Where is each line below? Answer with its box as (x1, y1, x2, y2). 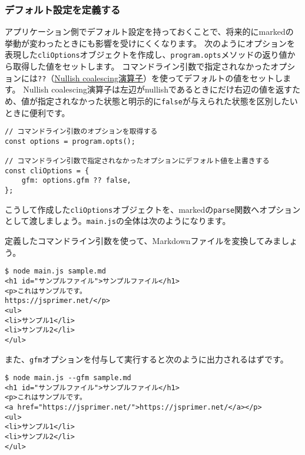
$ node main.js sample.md (5, 267, 106, 276)
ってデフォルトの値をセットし (167, 71, 283, 84)
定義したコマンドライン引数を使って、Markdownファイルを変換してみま (5, 235, 281, 247)
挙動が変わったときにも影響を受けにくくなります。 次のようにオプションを (5, 37, 295, 49)
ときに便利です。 (5, 106, 70, 118)
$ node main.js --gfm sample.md (5, 374, 131, 383)
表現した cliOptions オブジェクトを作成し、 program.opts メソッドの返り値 (5, 48, 287, 61)
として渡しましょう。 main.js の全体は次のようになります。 (5, 215, 231, 227)
